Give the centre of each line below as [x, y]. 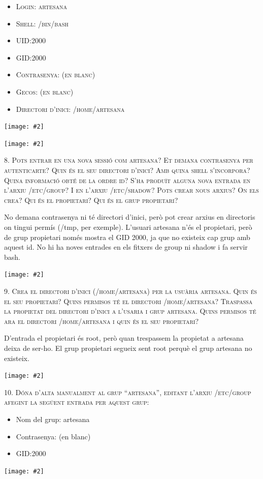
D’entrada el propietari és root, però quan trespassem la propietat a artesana [124, 338]
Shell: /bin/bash [42, 23]
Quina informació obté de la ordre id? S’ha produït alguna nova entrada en [127, 180]
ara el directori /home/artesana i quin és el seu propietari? [102, 321]
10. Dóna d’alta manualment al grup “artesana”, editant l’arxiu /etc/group [128, 392]
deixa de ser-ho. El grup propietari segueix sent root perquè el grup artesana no [128, 348]
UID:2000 [31, 40]
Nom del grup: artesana [53, 419]
